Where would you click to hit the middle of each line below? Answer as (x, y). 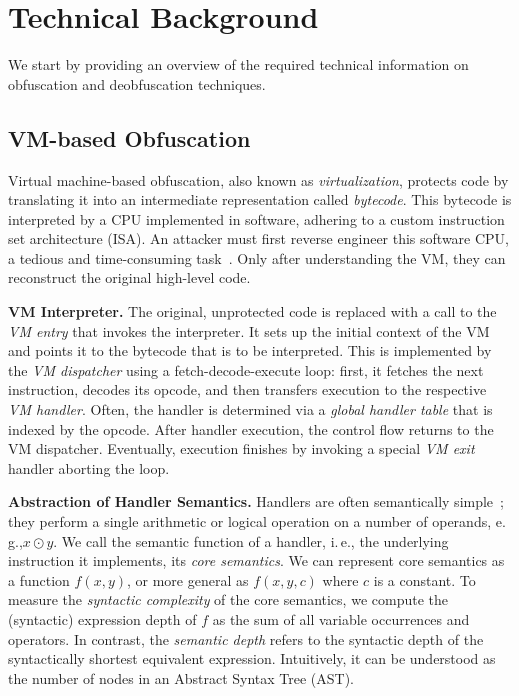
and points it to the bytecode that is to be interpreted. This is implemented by (250, 350)
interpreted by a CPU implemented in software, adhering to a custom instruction (256, 218)
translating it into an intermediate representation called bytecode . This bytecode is (260, 199)
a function (39, 579)
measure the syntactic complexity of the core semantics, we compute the (228, 599)
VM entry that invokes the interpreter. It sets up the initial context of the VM (249, 330)
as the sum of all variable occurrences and (341, 618)
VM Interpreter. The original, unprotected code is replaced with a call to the (252, 311)
